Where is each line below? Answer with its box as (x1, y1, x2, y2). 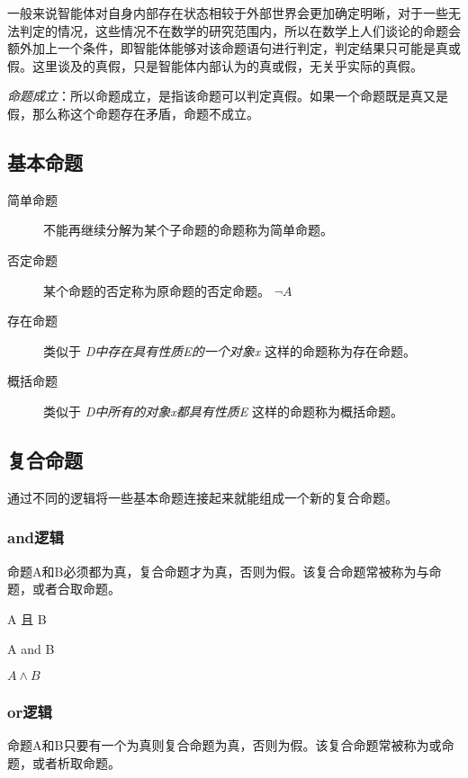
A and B (7, 639, 55, 658)
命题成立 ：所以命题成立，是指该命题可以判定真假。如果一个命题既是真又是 (7, 86, 448, 105)
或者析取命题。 (31, 753, 121, 772)
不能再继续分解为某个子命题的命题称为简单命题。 (43, 220, 333, 239)
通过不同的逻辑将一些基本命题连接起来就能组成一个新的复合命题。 (7, 487, 398, 506)
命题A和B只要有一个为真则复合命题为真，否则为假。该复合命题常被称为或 (7, 736, 442, 755)
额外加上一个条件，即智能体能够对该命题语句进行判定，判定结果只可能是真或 (7, 39, 461, 58)
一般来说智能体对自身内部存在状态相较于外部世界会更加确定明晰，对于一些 (7, 4, 448, 22)
